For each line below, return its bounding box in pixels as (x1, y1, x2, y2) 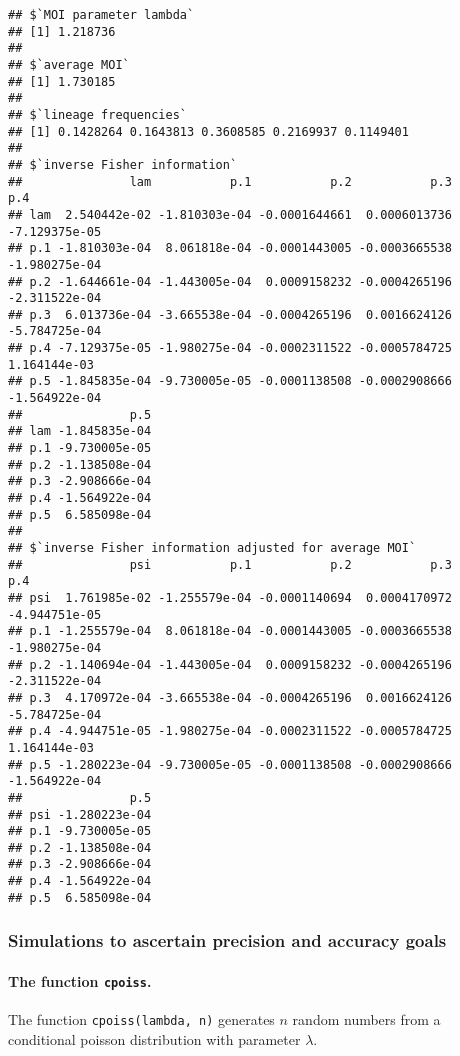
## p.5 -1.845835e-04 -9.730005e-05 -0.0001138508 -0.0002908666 (8, 374, 452, 389)
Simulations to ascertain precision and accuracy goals (8, 928, 447, 953)
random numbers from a (292, 1009, 441, 1030)
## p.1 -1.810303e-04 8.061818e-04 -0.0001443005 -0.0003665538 (8, 241, 452, 256)
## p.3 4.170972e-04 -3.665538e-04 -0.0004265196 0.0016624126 (8, 690, 452, 705)
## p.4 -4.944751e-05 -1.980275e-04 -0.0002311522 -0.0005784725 (8, 724, 452, 739)
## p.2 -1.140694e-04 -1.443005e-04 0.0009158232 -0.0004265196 (8, 657, 452, 672)
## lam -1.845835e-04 (8, 424, 152, 439)
